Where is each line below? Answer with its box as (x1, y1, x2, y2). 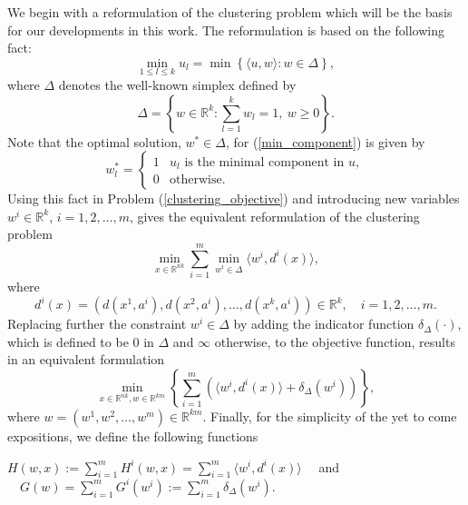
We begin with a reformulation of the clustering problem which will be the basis (7, 3, 453, 21)
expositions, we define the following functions (7, 426, 258, 445)
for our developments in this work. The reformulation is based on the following (7, 20, 444, 39)
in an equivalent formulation (7, 350, 165, 369)
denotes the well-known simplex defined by (58, 75, 297, 94)
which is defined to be (7, 332, 129, 351)
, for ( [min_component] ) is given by (225, 132, 425, 151)
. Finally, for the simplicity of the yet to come (202, 406, 457, 425)
